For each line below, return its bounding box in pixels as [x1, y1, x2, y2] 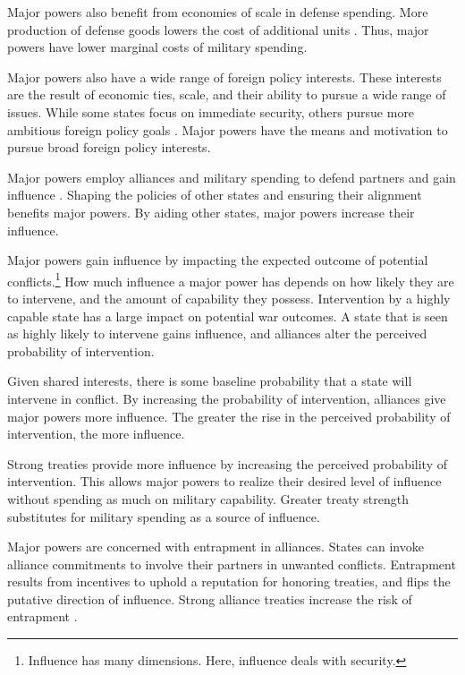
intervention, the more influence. [7, 424, 185, 443]
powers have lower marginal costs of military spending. [7, 38, 308, 56]
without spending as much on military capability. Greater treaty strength [7, 489, 409, 508]
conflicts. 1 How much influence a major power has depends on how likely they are [7, 269, 454, 290]
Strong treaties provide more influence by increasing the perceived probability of [7, 454, 448, 473]
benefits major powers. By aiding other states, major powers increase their [7, 202, 415, 221]
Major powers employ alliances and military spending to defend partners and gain [7, 167, 456, 186]
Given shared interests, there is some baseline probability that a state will [7, 372, 412, 390]
